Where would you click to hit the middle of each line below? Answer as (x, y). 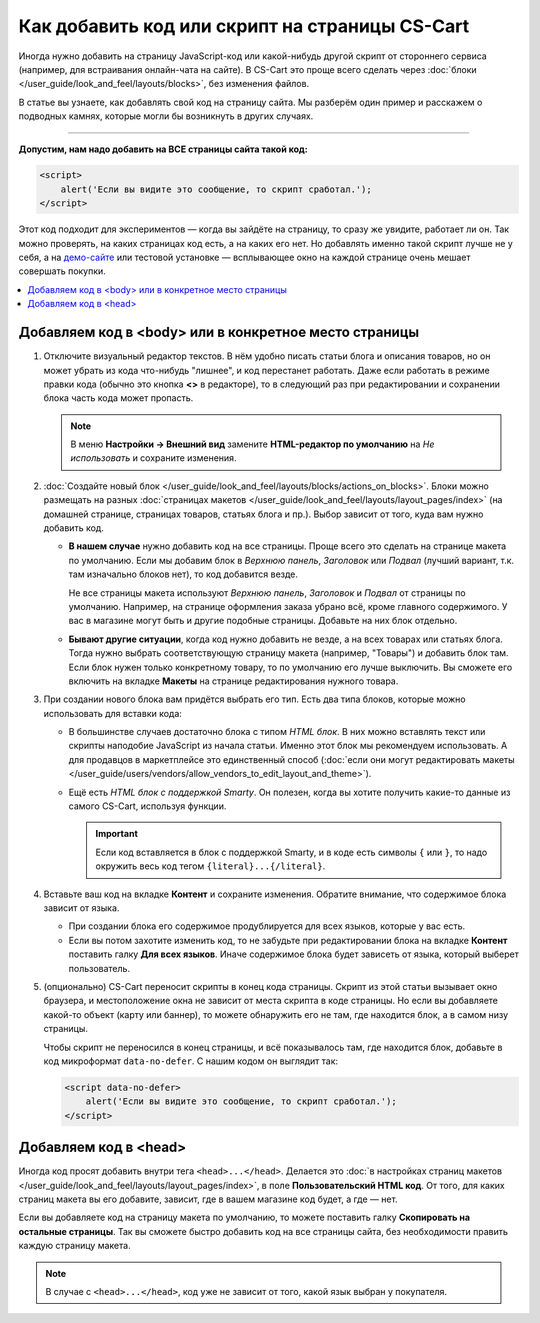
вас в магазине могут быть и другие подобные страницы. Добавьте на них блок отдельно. (263, 621)
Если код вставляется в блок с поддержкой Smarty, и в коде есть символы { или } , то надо (291, 852)
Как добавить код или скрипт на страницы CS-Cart (244, 26)
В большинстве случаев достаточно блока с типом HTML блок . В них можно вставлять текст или (277, 732)
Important (117, 834)
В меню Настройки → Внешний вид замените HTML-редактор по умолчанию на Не (252, 444)
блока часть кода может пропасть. (118, 398)
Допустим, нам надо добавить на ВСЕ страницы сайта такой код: (163, 149)
